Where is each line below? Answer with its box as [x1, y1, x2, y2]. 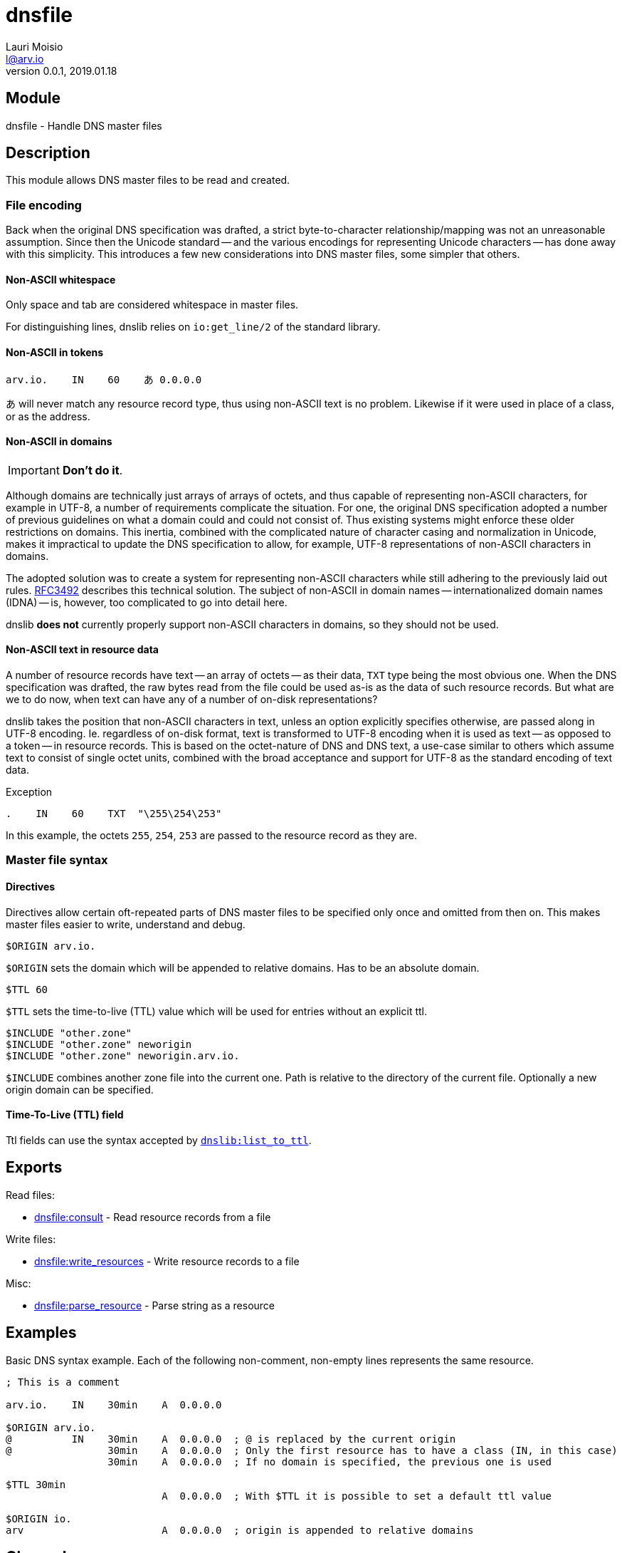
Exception [6, 786, 53, 799]
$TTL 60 [6, 983, 48, 995]
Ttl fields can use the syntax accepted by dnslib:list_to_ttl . [6, 1133, 312, 1146]
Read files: [6, 1188, 56, 1201]
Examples [6, 1324, 77, 1342]
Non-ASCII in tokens [6, 346, 104, 359]
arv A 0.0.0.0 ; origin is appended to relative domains [6, 1524, 474, 1536]
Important [8, 462, 60, 477]
